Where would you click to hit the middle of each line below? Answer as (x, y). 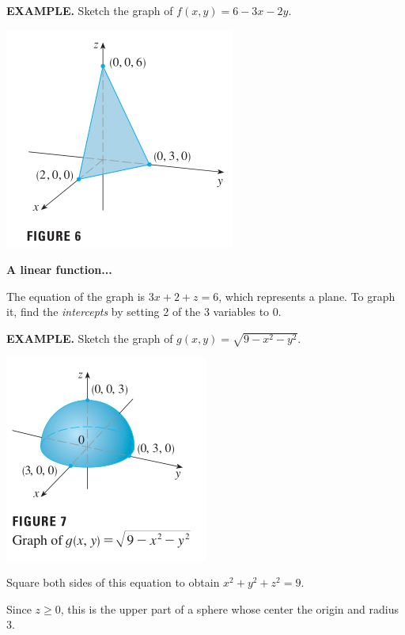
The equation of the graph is (76, 296)
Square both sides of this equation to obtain (113, 582)
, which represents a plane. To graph (307, 296)
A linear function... (59, 270)
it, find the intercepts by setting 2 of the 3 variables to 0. (144, 312)
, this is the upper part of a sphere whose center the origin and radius (229, 608)
